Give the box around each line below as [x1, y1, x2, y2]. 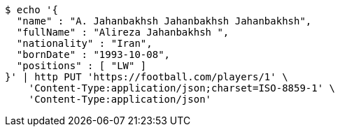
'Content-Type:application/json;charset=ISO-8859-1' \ [28, 82, 336, 94]
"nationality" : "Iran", [16, 38, 153, 49]
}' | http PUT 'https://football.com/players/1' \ [5, 71, 288, 82]
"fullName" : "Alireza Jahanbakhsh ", [16, 27, 229, 38]
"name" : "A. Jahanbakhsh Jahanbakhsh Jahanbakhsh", [16, 15, 312, 27]
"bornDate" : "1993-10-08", [16, 49, 171, 60]
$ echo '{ [5, 4, 58, 15]
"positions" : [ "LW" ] [16, 60, 147, 71]
